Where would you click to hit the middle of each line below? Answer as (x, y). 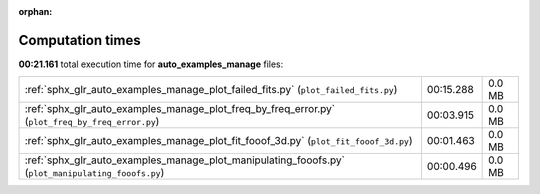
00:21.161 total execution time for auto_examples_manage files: (151, 64)
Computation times (79, 40)
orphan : (35, 11)
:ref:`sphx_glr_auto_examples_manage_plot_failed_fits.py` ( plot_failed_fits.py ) (211, 90)
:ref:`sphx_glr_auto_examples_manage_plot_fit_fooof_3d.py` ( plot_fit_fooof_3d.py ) (218, 141)
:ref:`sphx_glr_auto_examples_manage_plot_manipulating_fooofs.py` (184, 160)
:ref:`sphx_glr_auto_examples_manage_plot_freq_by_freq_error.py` (179, 109)
